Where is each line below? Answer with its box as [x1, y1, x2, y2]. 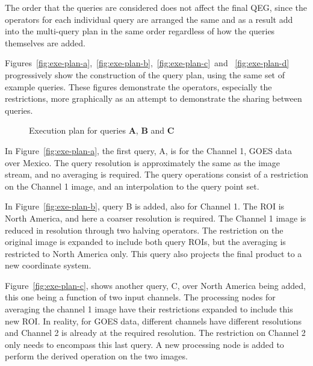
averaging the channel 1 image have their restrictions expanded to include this [5, 303, 293, 315]
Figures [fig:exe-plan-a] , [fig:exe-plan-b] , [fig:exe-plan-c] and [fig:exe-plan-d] [5, 57, 290, 69]
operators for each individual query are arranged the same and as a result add [5, 13, 293, 25]
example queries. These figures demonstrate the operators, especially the [5, 80, 272, 93]
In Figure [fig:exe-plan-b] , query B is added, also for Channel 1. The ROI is [5, 200, 285, 212]
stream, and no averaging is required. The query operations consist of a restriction [5, 168, 308, 181]
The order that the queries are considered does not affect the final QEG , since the [5, 1, 308, 13]
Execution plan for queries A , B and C [29, 124, 175, 137]
